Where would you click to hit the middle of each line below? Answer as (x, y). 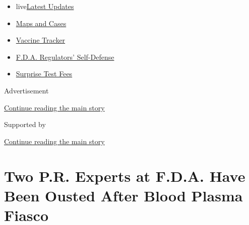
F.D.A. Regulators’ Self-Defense (65, 57)
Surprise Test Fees (44, 74)
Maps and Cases (41, 23)
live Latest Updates (45, 6)
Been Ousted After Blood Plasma (123, 195)
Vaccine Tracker (41, 40)
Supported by (25, 124)
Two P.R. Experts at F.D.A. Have (125, 176)
